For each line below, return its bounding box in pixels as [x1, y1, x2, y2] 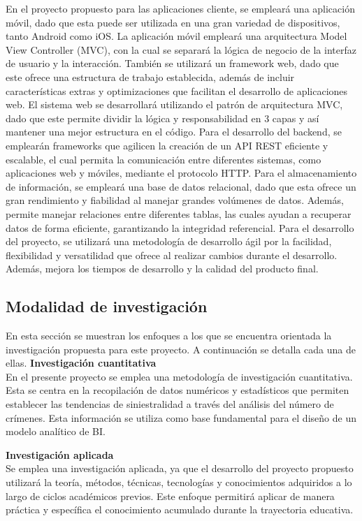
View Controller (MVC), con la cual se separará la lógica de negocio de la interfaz [6, 42, 356, 57]
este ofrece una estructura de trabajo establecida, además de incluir [6, 69, 295, 84]
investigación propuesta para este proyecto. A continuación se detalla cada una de [6, 342, 356, 356]
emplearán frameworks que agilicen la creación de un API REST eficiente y [6, 138, 328, 152]
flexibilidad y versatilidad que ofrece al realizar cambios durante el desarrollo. [6, 247, 338, 262]
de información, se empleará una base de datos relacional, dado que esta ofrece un [6, 179, 356, 193]
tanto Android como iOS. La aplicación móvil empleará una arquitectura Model [6, 29, 347, 43]
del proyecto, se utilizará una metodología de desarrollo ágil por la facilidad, [6, 234, 332, 249]
